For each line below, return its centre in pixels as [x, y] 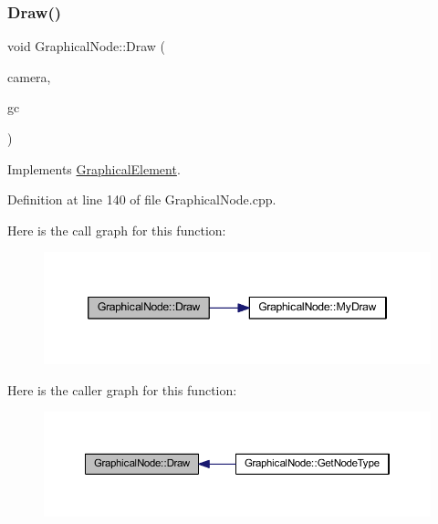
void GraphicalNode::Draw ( [87, 46]
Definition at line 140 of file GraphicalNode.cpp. [142, 199]
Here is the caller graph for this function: [122, 389]
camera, [29, 76]
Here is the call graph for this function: [117, 230]
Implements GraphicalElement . [94, 168]
